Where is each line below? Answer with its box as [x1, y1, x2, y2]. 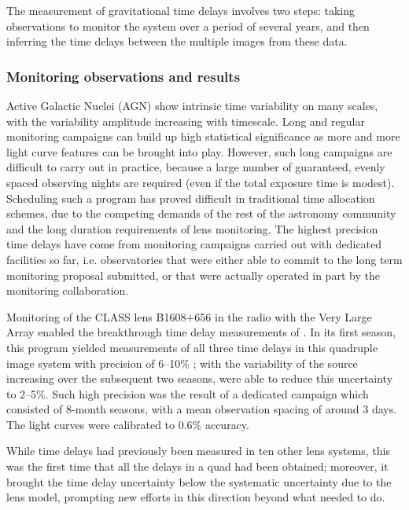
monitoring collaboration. [6, 282, 129, 299]
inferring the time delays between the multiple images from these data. [6, 33, 348, 50]
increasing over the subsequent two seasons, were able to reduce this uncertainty [6, 370, 393, 387]
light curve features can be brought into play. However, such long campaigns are [6, 143, 392, 160]
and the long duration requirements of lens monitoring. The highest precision [6, 220, 378, 237]
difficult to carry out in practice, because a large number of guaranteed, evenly [6, 159, 385, 175]
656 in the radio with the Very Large [194, 308, 372, 325]
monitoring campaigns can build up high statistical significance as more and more [6, 128, 400, 145]
